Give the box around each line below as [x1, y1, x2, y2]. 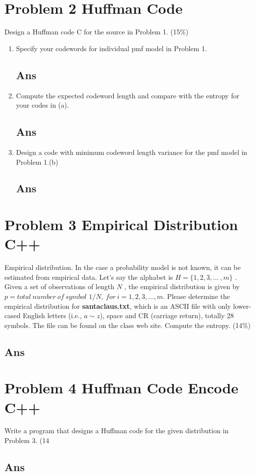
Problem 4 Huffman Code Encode [4, 378, 238, 398]
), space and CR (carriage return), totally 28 [100, 310, 234, 321]
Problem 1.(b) [16, 156, 58, 167]
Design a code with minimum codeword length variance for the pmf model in [16, 147, 248, 157]
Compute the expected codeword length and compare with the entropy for [16, 90, 239, 100]
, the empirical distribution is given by [124, 281, 240, 292]
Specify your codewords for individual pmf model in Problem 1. [16, 43, 207, 53]
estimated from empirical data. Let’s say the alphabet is [4, 271, 173, 282]
